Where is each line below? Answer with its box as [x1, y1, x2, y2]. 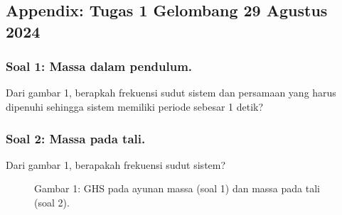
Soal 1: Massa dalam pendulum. [6, 57, 193, 75]
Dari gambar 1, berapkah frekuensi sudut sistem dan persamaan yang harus [6, 85, 336, 100]
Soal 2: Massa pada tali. [6, 129, 146, 147]
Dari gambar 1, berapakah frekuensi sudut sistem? [6, 157, 226, 172]
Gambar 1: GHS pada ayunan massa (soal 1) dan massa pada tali [34, 181, 320, 196]
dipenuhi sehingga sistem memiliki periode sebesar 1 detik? [6, 99, 264, 114]
